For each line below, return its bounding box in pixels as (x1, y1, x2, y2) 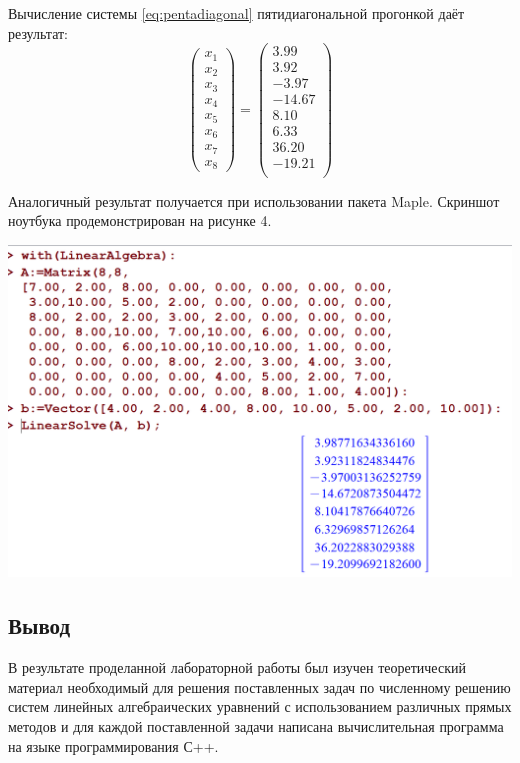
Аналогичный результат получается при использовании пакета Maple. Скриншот (8, 190, 500, 211)
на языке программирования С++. (8, 735, 219, 756)
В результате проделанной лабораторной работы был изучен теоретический (8, 657, 466, 678)
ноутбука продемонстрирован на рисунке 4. (8, 210, 272, 231)
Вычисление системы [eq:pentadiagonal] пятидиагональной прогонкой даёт (8, 3, 465, 23)
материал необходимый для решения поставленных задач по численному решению (8, 676, 511, 697)
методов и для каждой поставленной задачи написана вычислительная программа (8, 716, 504, 737)
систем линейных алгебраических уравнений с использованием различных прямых (8, 696, 512, 717)
